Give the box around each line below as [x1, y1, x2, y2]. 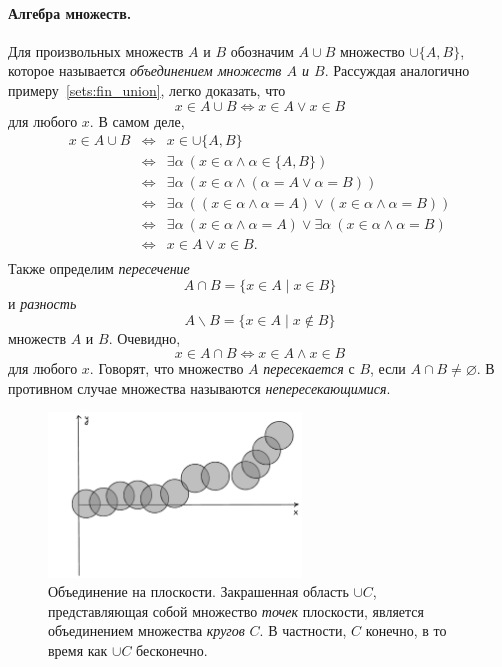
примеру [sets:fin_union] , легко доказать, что [8, 79, 286, 100]
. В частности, [259, 620, 347, 641]
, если [370, 358, 406, 379]
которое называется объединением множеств [8, 60, 282, 81]
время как [48, 639, 108, 660]
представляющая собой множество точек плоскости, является [48, 600, 424, 621]
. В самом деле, [89, 110, 185, 131]
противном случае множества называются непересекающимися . [8, 377, 391, 398]
